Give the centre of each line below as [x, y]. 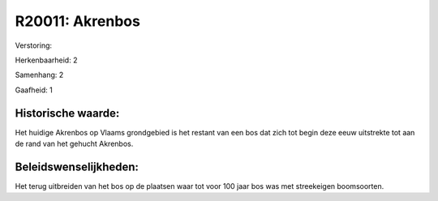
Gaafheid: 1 [34, 90]
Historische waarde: [67, 113]
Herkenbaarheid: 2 [46, 60]
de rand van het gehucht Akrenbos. [74, 144]
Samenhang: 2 [39, 75]
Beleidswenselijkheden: [77, 167]
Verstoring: [34, 45]
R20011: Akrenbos [78, 21]
